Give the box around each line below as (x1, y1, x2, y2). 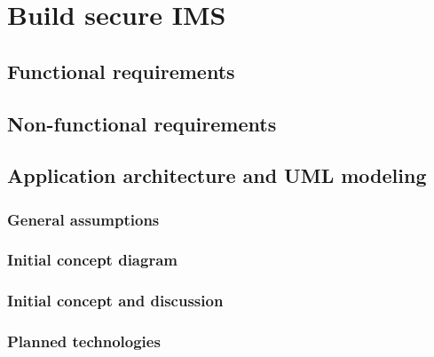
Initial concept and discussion (7, 290, 224, 312)
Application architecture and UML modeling (7, 162, 427, 189)
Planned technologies (7, 330, 161, 353)
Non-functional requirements (7, 109, 277, 137)
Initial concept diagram (7, 249, 178, 271)
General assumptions (7, 208, 160, 230)
